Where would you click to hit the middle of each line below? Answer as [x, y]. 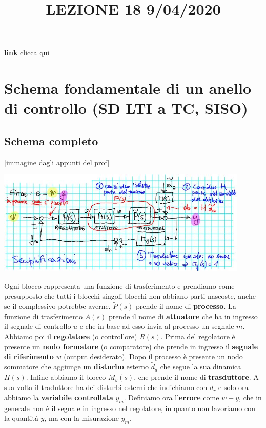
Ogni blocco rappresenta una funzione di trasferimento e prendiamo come [119, 286]
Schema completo [51, 140]
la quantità [21, 418]
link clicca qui [27, 53]
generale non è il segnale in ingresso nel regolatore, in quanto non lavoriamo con [130, 408]
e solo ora [233, 387]
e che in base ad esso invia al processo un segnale [157, 326]
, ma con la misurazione [81, 418]
